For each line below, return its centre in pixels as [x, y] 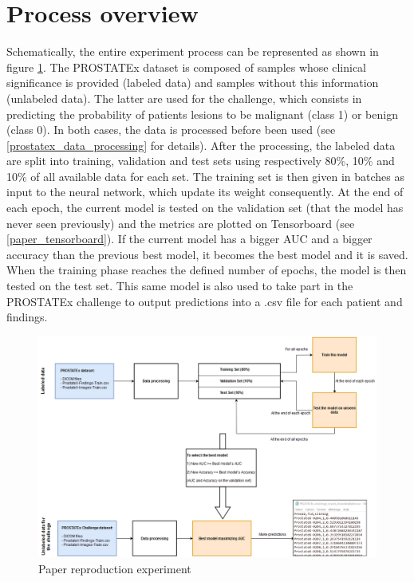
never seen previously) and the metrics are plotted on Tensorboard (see [181, 223]
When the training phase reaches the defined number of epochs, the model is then [207, 270]
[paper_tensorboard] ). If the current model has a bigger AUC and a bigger [189, 239]
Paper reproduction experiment [115, 568]
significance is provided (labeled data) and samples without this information [193, 83]
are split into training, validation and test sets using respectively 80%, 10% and [201, 161]
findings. [27, 317]
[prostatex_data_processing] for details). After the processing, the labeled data [201, 145]
